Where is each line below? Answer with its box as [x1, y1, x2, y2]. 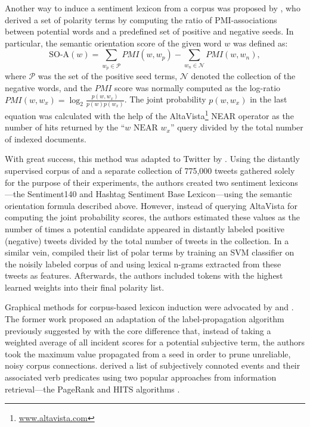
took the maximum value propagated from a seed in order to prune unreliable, [5, 347, 291, 360]
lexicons [269, 176, 298, 188]
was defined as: [232, 36, 288, 49]
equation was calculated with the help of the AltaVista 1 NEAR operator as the [5, 107, 294, 121]
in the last [250, 93, 287, 105]
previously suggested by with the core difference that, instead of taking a [5, 324, 271, 336]
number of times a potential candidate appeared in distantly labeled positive [5, 222, 284, 235]
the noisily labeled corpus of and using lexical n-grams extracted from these [5, 257, 281, 270]
